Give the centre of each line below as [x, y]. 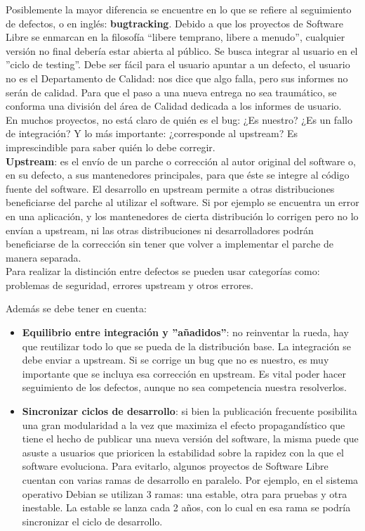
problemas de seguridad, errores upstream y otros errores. [130, 284]
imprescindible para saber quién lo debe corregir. [111, 147]
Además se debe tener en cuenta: [76, 308]
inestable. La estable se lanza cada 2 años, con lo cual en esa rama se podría [186, 507]
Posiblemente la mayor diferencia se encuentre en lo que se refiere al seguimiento [179, 9]
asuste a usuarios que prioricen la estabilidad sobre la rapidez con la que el [183, 452]
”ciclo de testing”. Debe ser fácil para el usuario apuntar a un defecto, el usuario [178, 64]
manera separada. [44, 257]
